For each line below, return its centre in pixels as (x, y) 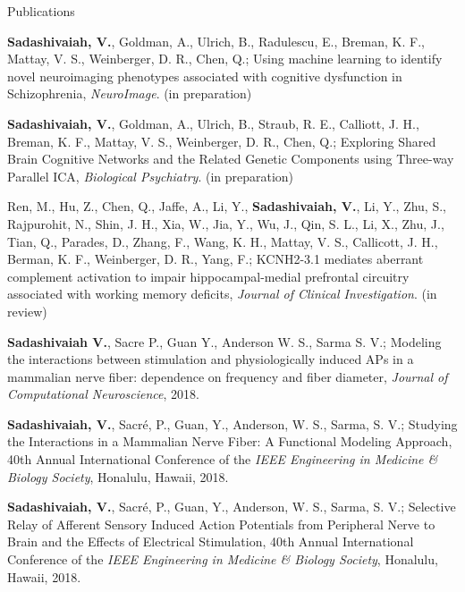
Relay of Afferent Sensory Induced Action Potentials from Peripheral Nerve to (221, 524)
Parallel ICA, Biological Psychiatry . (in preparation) (151, 176)
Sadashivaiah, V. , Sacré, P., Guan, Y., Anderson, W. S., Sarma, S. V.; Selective (232, 507)
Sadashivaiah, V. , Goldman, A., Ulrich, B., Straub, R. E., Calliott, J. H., (213, 123)
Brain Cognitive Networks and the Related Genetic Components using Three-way (231, 159)
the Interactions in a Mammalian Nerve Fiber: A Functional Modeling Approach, (230, 441)
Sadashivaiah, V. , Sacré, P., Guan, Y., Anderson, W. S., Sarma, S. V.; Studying (232, 423)
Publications (41, 11)
